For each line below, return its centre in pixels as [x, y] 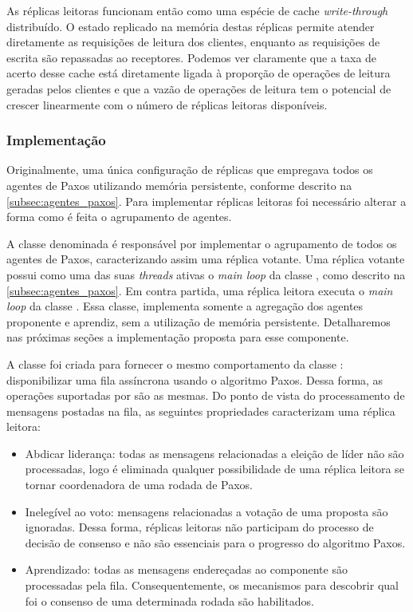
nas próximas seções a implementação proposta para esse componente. [178, 337]
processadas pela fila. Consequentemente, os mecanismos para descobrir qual [212, 585]
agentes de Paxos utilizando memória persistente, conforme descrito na [179, 185]
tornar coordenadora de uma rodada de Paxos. [139, 485]
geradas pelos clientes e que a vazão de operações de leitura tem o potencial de [199, 88]
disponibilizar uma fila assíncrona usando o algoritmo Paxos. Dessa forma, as [195, 379]
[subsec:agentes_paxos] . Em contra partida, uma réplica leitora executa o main [200, 290]
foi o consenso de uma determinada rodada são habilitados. [169, 600]
